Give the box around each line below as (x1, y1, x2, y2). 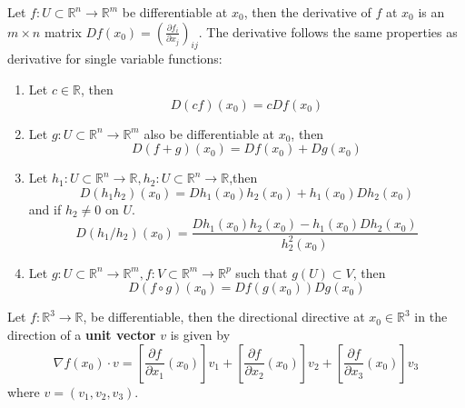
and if (28, 199, 62, 218)
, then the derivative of (243, 3, 371, 21)
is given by (170, 324, 231, 343)
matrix (44, 22, 82, 41)
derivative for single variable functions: (7, 49, 223, 68)
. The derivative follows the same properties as (198, 22, 458, 41)
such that (235, 263, 288, 282)
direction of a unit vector (7, 324, 156, 343)
